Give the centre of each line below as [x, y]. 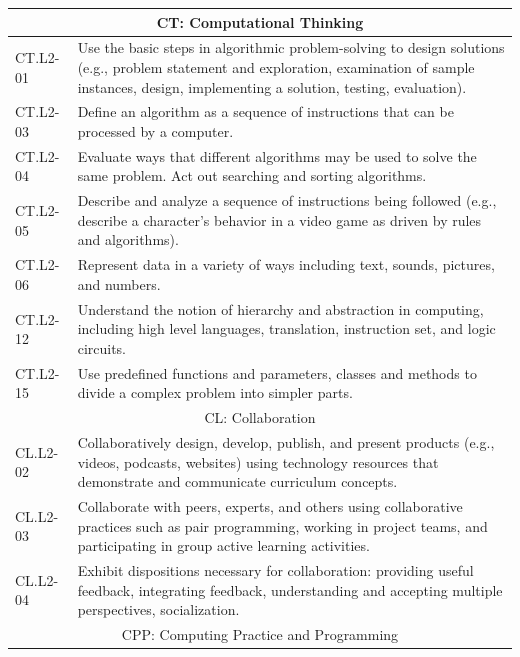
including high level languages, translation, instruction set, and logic [286, 328]
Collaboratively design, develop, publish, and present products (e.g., [286, 442]
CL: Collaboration [260, 417]
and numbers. [119, 283]
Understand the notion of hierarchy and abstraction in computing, [280, 308]
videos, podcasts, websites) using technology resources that [258, 461]
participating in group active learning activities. [223, 545]
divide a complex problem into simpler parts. [215, 392]
